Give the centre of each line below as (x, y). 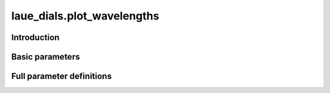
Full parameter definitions (62, 76)
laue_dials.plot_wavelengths (85, 16)
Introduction (35, 37)
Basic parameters (46, 57)
